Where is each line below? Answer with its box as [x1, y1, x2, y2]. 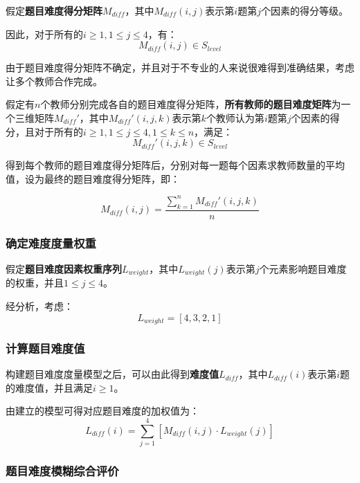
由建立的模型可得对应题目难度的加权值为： [6, 403, 199, 418]
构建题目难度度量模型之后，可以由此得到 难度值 [6, 367, 219, 381]
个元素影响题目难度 [259, 261, 347, 275]
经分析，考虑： [6, 298, 73, 313]
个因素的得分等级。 [260, 3, 348, 17]
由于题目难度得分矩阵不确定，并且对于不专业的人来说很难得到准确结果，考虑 [6, 60, 354, 75]
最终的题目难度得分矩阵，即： [44, 171, 180, 185]
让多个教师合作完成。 [6, 73, 102, 88]
